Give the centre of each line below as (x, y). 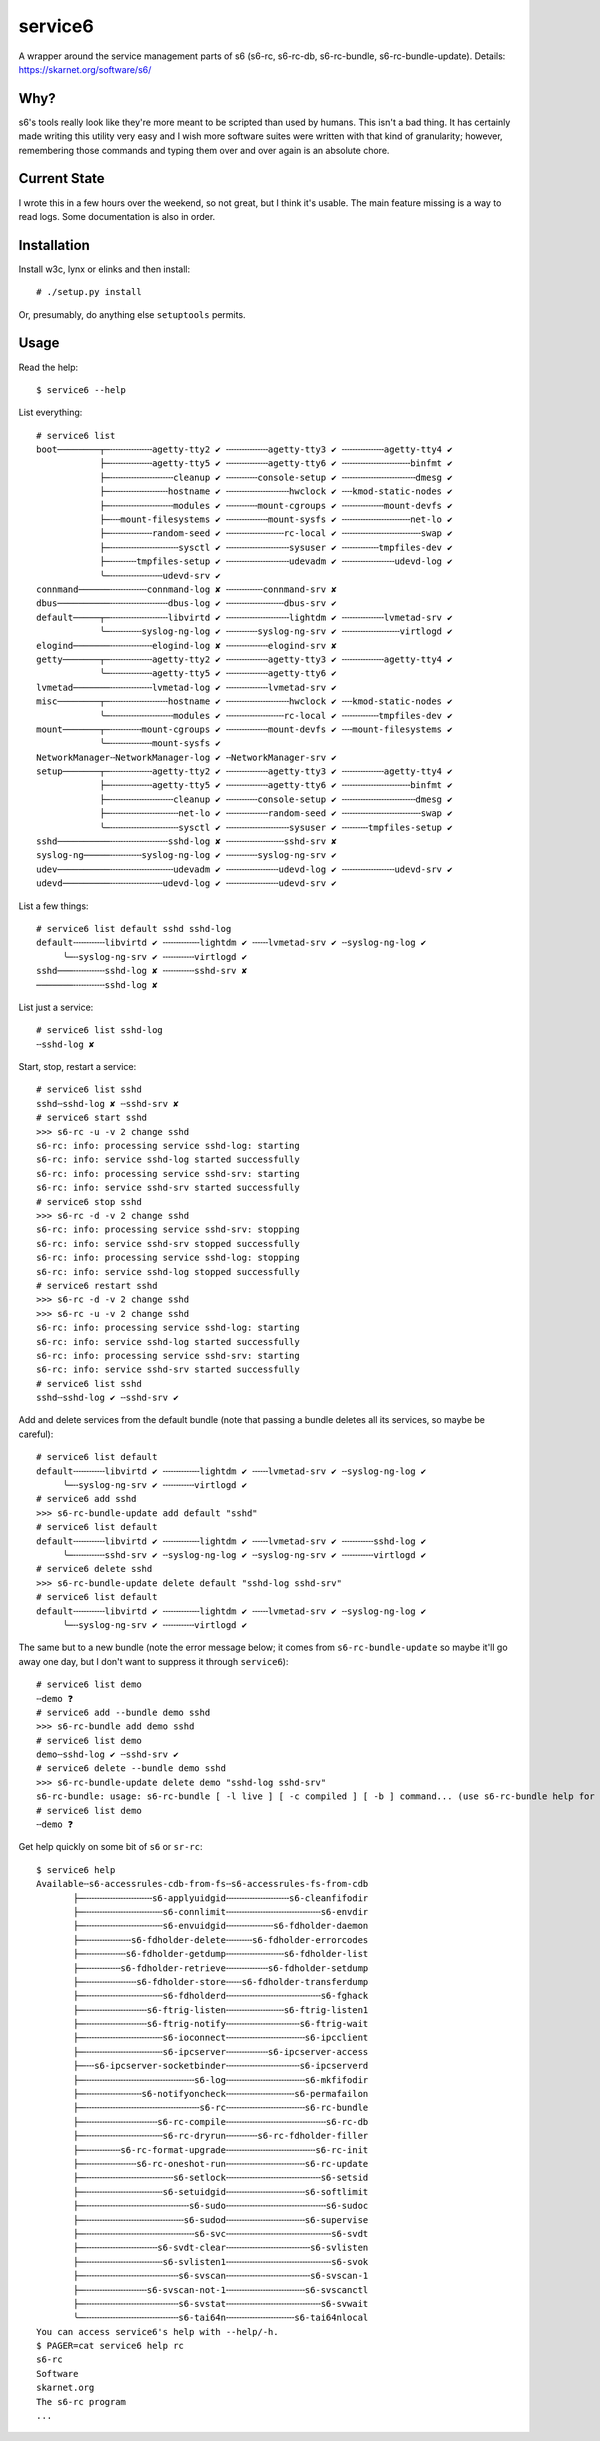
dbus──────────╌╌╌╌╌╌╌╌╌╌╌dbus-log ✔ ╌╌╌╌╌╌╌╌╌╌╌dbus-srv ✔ (186, 603)
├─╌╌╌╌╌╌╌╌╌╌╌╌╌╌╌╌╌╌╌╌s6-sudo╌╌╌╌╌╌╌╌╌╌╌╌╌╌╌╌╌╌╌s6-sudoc (221, 2206)
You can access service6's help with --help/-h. (157, 2331)
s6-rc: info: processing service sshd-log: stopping (168, 1258)
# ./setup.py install (89, 292)
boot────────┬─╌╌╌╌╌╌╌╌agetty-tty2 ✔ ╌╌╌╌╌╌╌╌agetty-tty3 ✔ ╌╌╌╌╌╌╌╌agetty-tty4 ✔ (244, 449)
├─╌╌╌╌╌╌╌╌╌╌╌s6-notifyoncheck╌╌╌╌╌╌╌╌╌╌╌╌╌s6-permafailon (221, 2094)
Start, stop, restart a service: (77, 1067)
